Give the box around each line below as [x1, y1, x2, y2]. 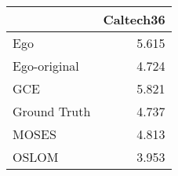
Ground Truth [13, 102, 91, 120]
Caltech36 [103, 10, 165, 28]
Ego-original [13, 57, 79, 75]
